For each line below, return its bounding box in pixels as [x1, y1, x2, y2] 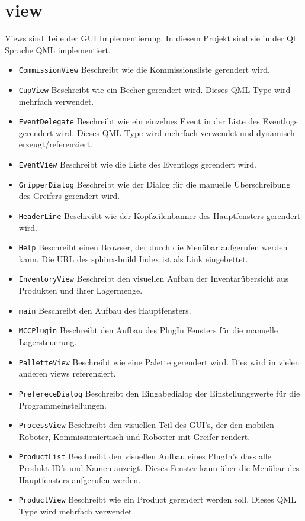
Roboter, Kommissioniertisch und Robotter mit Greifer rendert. [18, 430, 251, 442]
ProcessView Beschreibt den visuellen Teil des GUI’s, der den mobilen [18, 419, 274, 431]
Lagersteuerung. [18, 336, 77, 348]
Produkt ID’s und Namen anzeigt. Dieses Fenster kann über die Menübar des [18, 462, 300, 474]
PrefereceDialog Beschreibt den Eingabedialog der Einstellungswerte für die [18, 387, 300, 399]
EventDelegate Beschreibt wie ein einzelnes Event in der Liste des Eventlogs [18, 115, 298, 127]
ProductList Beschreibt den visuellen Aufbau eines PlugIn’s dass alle [18, 450, 271, 462]
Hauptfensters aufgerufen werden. [18, 473, 141, 485]
